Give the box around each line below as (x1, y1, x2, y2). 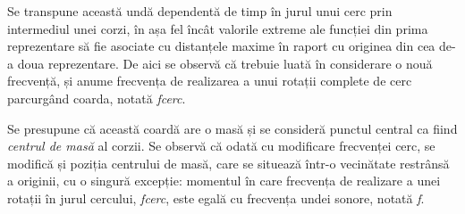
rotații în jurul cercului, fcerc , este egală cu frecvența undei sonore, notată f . (7, 188, 425, 207)
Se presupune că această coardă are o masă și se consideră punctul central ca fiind (7, 119, 458, 137)
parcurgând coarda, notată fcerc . (7, 88, 186, 107)
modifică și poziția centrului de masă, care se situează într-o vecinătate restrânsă (7, 153, 450, 172)
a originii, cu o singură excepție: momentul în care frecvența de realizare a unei (7, 171, 441, 190)
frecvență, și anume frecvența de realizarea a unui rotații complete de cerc (7, 71, 412, 90)
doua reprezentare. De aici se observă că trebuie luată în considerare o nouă (17, 53, 433, 72)
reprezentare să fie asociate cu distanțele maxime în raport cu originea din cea (7, 37, 435, 55)
